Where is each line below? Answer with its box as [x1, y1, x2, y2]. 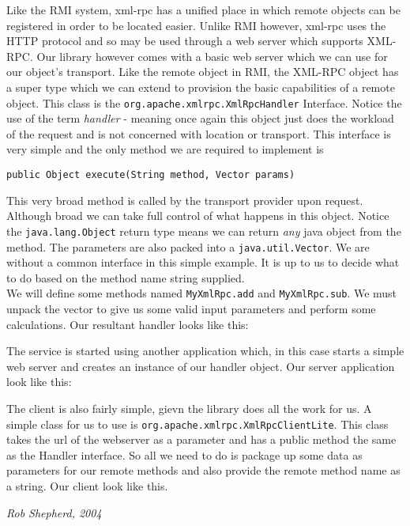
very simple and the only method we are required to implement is [6, 141, 324, 157]
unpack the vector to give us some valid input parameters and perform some [6, 301, 376, 316]
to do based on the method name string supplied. [6, 269, 245, 286]
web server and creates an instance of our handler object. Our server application [6, 358, 395, 374]
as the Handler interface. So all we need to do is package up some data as [6, 446, 363, 463]
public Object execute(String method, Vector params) [6, 169, 295, 180]
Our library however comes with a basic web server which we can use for [36, 47, 388, 64]
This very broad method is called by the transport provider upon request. [6, 191, 363, 208]
